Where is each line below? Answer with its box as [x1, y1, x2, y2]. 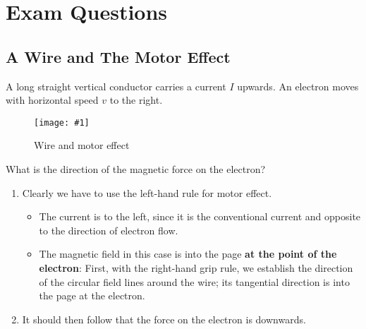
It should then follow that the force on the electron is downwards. [22, 311, 306, 326]
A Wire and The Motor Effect [6, 45, 231, 67]
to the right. [109, 92, 163, 107]
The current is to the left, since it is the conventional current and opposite [39, 209, 361, 224]
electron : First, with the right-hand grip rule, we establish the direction [39, 260, 353, 275]
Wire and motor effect [34, 138, 130, 152]
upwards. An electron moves [237, 78, 359, 93]
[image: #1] [34, 117, 90, 128]
